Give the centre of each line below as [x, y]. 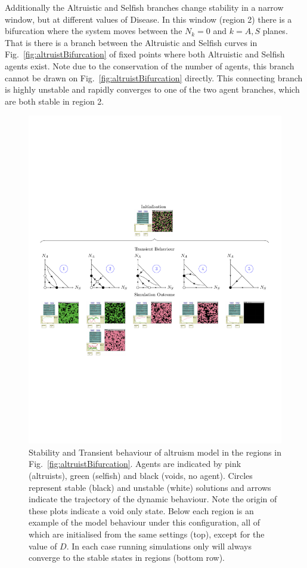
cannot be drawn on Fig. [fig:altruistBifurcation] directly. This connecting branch [154, 77]
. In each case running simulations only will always [159, 546]
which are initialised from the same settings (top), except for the [147, 534]
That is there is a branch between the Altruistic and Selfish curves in [131, 42]
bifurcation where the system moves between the [94, 31]
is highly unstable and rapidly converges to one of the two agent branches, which [152, 89]
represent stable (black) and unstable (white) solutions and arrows [150, 487]
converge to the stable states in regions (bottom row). [127, 558]
